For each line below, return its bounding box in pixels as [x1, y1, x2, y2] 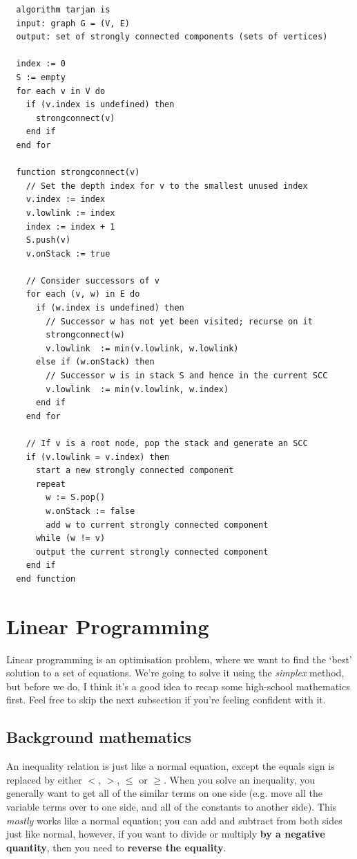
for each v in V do [16, 86, 106, 96]
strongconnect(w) [46, 330, 125, 340]
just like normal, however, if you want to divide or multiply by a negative [6, 826, 325, 841]
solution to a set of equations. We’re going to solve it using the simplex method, [6, 665, 345, 680]
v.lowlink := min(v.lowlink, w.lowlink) [46, 343, 239, 353]
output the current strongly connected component [35, 546, 269, 557]
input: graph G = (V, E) [16, 18, 130, 28]
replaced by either [6, 772, 82, 786]
